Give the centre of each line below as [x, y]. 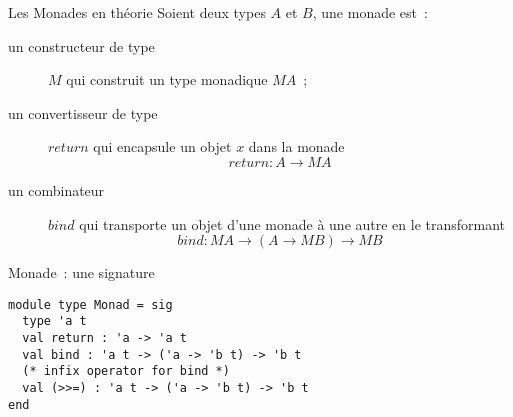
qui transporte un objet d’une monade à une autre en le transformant [292, 223]
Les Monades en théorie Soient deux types [137, 12]
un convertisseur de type [83, 112]
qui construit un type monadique [167, 79]
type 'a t [54, 321]
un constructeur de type [81, 45]
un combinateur [56, 189]
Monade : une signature [81, 272]
